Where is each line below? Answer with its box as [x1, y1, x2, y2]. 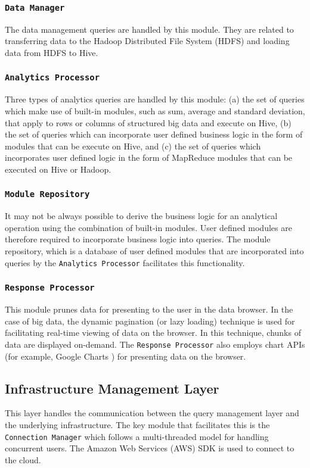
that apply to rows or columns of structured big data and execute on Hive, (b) [5, 116, 292, 129]
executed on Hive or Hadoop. [5, 163, 111, 175]
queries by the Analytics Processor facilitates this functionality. [5, 256, 245, 269]
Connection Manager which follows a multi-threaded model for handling [5, 430, 269, 442]
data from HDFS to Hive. [5, 46, 98, 58]
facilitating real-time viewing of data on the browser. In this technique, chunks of [5, 326, 301, 339]
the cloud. [5, 453, 41, 466]
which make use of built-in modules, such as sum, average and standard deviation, [5, 104, 305, 117]
